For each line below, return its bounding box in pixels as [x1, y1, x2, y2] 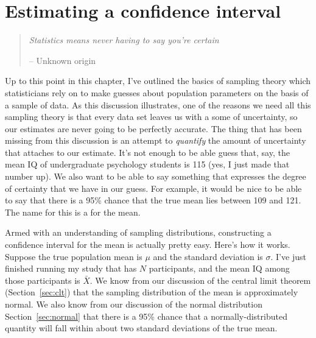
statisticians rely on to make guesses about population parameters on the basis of [5, 86, 309, 99]
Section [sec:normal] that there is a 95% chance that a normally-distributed [5, 309, 287, 322]
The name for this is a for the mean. [5, 205, 141, 218]
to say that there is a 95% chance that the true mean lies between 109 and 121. [5, 194, 301, 206]
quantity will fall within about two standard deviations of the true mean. [5, 322, 278, 334]
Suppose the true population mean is [5, 250, 142, 262]
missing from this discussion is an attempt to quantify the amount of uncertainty [5, 134, 306, 147]
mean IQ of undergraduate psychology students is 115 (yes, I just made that [5, 158, 290, 171]
